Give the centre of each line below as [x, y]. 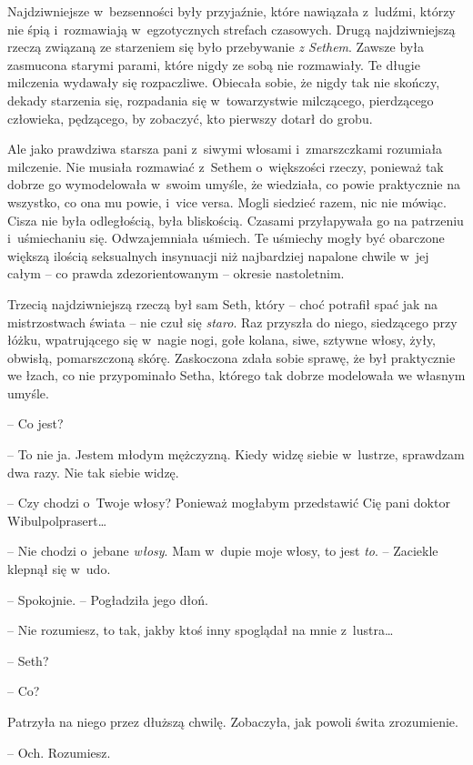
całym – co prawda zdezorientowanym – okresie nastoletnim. [176, 273]
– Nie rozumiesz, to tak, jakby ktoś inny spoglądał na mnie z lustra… [201, 630]
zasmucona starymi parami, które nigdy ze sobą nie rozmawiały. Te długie [214, 64]
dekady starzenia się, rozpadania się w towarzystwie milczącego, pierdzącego [221, 100]
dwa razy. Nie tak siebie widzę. [93, 472]
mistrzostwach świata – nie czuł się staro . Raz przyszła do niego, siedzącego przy [232, 322]
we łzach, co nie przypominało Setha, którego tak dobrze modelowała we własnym [236, 375]
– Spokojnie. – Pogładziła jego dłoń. [108, 599]
